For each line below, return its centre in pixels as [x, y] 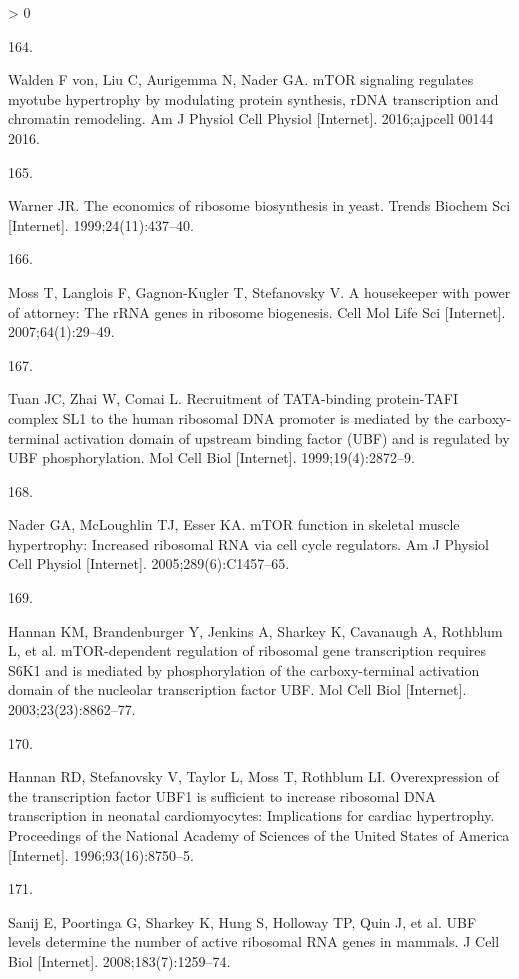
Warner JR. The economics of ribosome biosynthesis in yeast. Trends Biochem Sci [259, 205]
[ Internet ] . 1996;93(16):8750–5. [101, 854]
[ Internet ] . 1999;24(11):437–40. [101, 224]
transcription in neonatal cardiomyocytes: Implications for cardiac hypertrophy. [251, 815]
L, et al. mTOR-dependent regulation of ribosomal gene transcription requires [247, 650]
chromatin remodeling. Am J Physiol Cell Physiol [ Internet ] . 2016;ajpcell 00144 [251, 118]
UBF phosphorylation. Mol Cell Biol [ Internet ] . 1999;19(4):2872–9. [211, 457]
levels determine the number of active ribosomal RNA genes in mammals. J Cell [254, 941]
